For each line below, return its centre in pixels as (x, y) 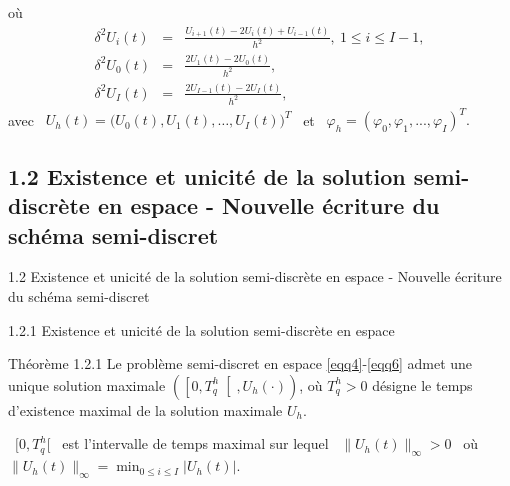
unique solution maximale (87, 384)
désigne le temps (422, 384)
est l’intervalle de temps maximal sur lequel (195, 443)
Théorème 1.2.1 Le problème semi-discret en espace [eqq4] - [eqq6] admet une (240, 363)
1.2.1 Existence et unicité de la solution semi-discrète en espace (201, 329)
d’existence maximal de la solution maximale (145, 409)
